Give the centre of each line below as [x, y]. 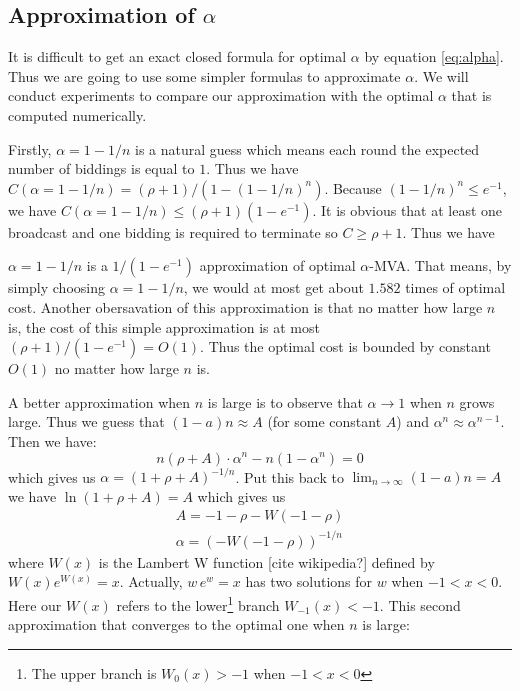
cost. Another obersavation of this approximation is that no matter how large [245, 306]
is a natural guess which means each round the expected [307, 148]
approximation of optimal [277, 265]
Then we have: [52, 440]
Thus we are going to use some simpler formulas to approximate [204, 75]
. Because [353, 187]
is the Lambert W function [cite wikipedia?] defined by [266, 561]
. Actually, [151, 581]
